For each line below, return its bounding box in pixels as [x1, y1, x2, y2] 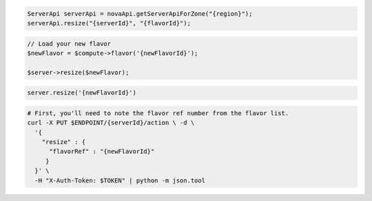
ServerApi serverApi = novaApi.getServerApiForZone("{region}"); [27, 10, 253, 17]
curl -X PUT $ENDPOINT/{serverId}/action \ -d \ [27, 119, 195, 127]
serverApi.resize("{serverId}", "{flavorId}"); [27, 19, 191, 27]
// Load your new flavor [27, 40, 112, 47]
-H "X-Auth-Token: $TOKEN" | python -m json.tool [34, 176, 206, 185]
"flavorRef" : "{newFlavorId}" [49, 147, 155, 156]
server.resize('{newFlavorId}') [27, 89, 137, 97]
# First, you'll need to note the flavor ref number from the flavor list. [27, 109, 289, 117]
